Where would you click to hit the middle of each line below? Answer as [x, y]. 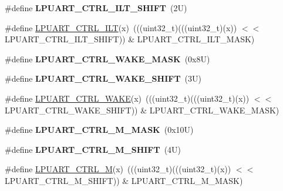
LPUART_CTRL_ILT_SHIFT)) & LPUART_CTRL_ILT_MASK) [130, 39]
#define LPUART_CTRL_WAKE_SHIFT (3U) [103, 78]
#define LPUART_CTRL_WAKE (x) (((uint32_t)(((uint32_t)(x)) [127, 98]
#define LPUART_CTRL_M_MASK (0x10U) [99, 130]
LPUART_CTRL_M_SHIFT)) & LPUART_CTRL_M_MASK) [124, 180]
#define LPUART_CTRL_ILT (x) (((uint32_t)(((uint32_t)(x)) [121, 27]
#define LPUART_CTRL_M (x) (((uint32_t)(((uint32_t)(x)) [118, 169]
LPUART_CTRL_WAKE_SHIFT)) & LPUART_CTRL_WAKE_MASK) [142, 110]
